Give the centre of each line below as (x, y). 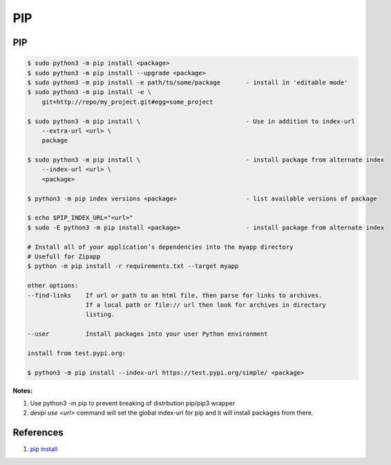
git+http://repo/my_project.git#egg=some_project (127, 102)
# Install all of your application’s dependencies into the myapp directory (160, 247)
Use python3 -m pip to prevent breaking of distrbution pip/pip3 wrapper (133, 404)
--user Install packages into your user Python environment (147, 334)
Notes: (23, 390)
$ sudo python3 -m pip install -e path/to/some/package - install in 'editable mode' (188, 82)
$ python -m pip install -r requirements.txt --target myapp (133, 266)
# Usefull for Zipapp (64, 256)
